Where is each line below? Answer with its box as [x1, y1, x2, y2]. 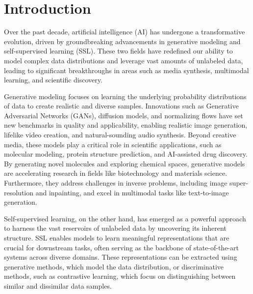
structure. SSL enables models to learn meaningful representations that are [4, 233, 229, 242]
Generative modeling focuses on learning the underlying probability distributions [4, 91, 247, 101]
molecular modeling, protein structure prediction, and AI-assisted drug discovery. [4, 149, 248, 159]
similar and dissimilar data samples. [4, 280, 112, 291]
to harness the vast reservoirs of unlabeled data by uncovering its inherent [4, 223, 227, 233]
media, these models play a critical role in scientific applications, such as [4, 139, 222, 149]
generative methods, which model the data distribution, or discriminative [4, 261, 224, 271]
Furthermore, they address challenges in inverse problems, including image [4, 178, 228, 188]
